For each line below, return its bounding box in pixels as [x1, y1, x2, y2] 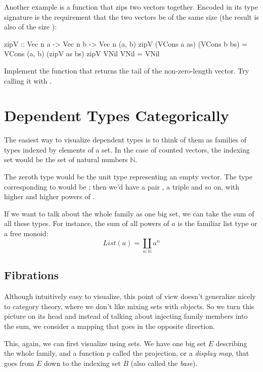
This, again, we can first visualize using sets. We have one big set [4, 338, 206, 348]
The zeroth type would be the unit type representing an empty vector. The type [4, 171, 252, 182]
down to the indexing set [43, 357, 121, 368]
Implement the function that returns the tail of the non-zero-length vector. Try [4, 65, 249, 76]
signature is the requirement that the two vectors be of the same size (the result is [4, 11, 259, 22]
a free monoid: [4, 228, 49, 239]
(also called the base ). [130, 357, 198, 368]
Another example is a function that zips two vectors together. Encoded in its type [4, 2, 258, 12]
